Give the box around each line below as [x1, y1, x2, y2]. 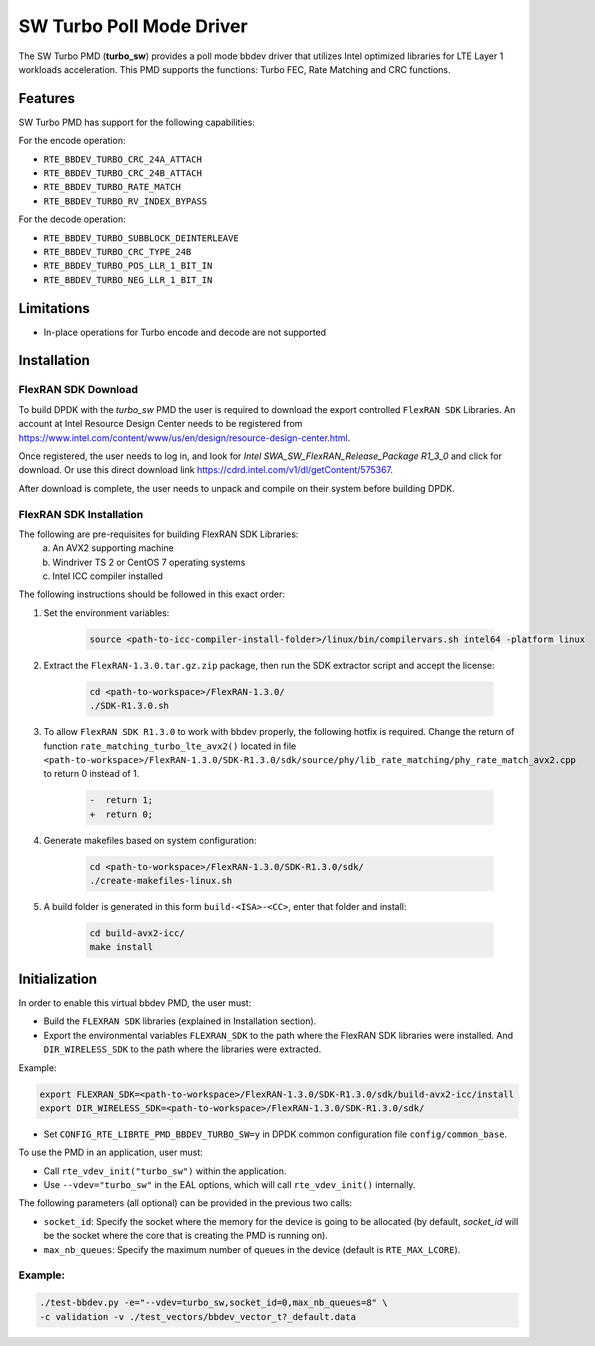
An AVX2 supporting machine [52, 542, 174, 554]
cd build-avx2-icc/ [89, 928, 185, 939]
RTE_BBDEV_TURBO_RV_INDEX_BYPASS [43, 195, 208, 207]
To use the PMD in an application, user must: [18, 1146, 204, 1159]
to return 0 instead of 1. [43, 768, 140, 780]
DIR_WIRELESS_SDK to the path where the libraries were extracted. [43, 1043, 322, 1055]
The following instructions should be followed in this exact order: [18, 588, 285, 600]
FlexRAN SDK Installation [18, 507, 144, 521]
